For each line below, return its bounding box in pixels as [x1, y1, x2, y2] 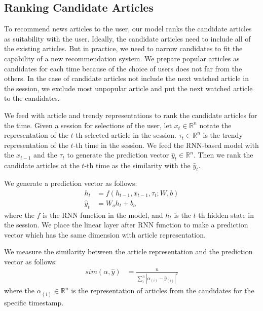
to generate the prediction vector [67, 149, 169, 160]
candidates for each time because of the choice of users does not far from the [4, 63, 242, 73]
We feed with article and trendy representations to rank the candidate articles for [4, 109, 257, 120]
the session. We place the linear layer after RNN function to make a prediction [4, 219, 248, 230]
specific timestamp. [4, 297, 64, 307]
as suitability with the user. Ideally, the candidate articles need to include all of [4, 33, 251, 44]
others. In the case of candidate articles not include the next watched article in [4, 73, 249, 84]
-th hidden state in [196, 209, 254, 220]
